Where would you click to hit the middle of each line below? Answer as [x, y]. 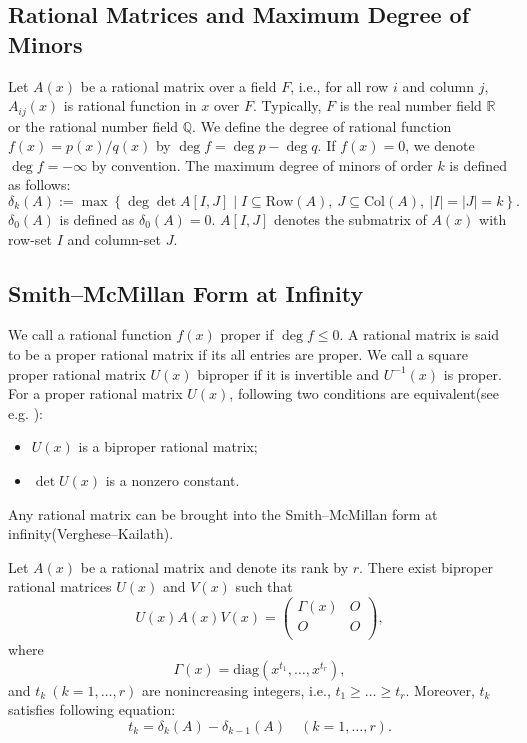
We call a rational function [90, 334]
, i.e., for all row [339, 85]
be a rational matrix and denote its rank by [214, 566]
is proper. [472, 373]
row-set [30, 238]
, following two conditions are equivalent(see [364, 393]
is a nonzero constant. [172, 479]
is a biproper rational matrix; [168, 446]
